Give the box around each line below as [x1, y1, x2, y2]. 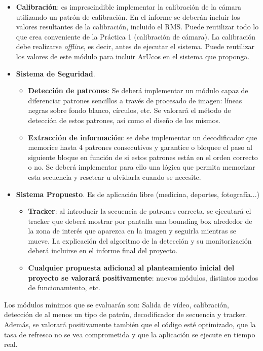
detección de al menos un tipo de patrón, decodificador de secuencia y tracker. [4, 309, 247, 320]
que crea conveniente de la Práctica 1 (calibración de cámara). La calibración [16, 31, 256, 42]
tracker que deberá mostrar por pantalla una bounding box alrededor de [28, 215, 252, 226]
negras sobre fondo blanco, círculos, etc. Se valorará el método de [28, 105, 231, 115]
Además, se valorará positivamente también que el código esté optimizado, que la [4, 319, 256, 330]
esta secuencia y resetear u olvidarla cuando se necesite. [28, 171, 201, 182]
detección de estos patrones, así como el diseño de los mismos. [28, 114, 220, 125]
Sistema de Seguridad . [16, 68, 95, 79]
